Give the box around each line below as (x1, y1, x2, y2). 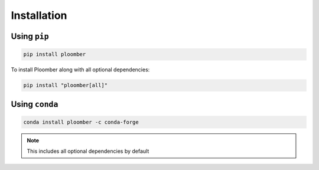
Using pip (11, 31, 50, 41)
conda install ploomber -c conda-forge (23, 119, 139, 125)
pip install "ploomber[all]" (23, 82, 108, 89)
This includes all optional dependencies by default (27, 148, 149, 155)
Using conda (11, 99, 58, 109)
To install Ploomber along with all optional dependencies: (11, 66, 150, 73)
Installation (11, 9, 67, 22)
